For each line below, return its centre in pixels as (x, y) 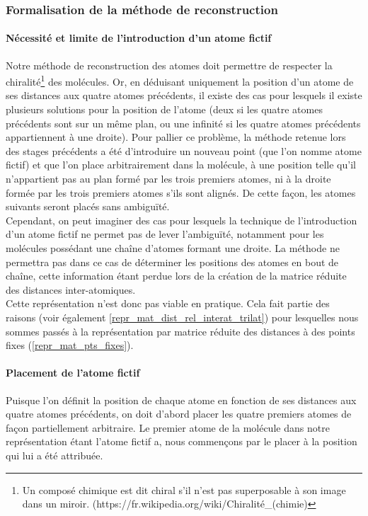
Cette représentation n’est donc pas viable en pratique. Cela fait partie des (168, 303)
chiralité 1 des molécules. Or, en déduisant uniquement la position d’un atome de (180, 80)
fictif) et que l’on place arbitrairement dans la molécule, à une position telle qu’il (181, 165)
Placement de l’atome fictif (73, 373)
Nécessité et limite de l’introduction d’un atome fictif (139, 38)
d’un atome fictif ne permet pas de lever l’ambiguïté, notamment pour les (165, 234)
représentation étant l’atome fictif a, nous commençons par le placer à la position (182, 441)
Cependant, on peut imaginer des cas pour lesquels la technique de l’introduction (182, 220)
